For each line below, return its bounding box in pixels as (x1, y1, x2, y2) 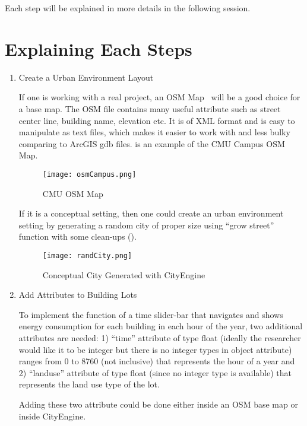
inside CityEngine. (18, 409, 86, 422)
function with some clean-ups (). (18, 230, 137, 243)
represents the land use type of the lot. (18, 378, 160, 390)
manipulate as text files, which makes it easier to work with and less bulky (18, 126, 290, 138)
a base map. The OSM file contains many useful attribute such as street (18, 102, 281, 115)
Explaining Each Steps (5, 36, 192, 61)
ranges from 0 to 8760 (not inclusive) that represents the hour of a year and (18, 355, 295, 367)
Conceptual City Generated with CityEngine (42, 268, 205, 281)
